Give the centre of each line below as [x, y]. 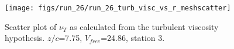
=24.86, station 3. [133, 38]
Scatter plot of [31, 26]
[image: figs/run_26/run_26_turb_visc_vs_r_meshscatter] [118, 8]
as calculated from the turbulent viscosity [144, 26]
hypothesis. [25, 38]
